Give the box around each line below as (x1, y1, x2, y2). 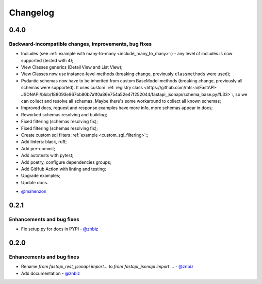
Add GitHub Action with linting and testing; (21, 166, 106, 172)
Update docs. (21, 179, 49, 185)
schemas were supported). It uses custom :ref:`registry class (21, 85, 143, 91)
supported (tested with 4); (21, 57, 74, 63)
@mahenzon (21, 189, 47, 194)
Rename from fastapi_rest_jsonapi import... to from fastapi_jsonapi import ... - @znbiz (21, 264, 194, 269)
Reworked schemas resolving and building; (21, 111, 107, 117)
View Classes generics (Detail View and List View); (21, 64, 123, 70)
